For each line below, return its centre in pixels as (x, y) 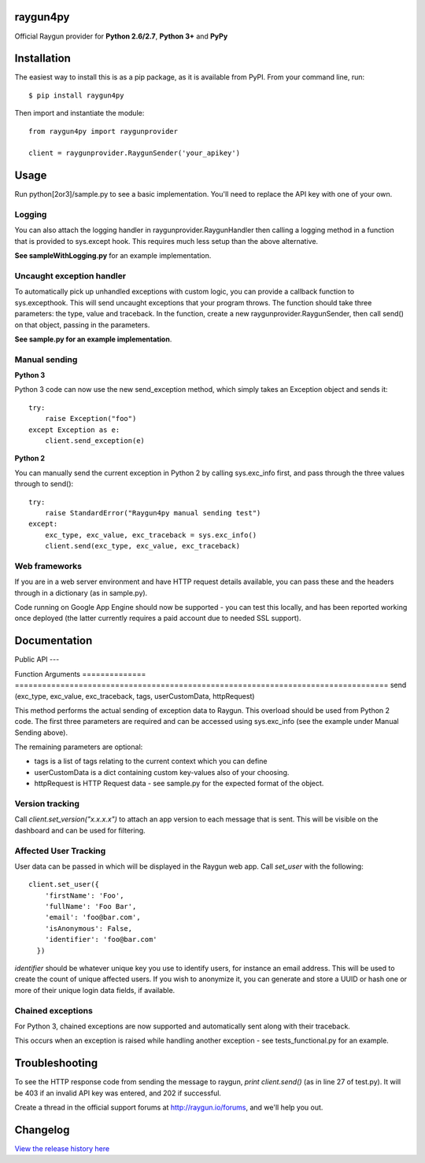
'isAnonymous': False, (89, 928)
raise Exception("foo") (91, 419)
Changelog (42, 1130)
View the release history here (62, 1148)
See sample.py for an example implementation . (93, 339)
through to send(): (44, 484)
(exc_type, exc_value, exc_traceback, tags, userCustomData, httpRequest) (135, 696)
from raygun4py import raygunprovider (103, 131)
